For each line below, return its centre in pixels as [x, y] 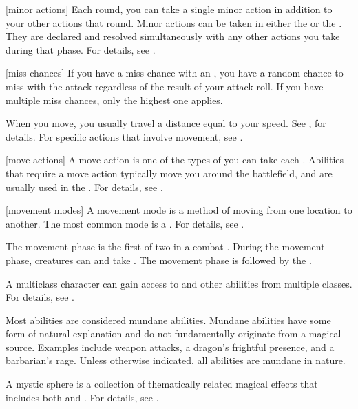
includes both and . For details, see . [82, 397]
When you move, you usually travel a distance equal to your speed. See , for [166, 123]
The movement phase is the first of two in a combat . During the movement [165, 247]
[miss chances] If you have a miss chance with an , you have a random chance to [175, 73]
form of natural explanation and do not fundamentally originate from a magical [173, 333]
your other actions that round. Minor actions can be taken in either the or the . [174, 22]
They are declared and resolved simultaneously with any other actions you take [173, 36]
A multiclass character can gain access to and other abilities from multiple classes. [179, 283]
